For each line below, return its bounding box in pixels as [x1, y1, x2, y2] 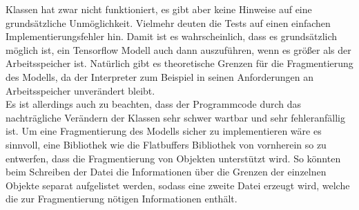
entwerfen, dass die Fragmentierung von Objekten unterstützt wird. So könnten [6, 151, 341, 165]
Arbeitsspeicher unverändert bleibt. [6, 83, 155, 97]
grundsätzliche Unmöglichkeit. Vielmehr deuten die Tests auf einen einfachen [6, 15, 331, 30]
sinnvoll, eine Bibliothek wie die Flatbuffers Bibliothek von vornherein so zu [6, 137, 327, 151]
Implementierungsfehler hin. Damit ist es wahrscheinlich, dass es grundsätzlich [6, 29, 338, 44]
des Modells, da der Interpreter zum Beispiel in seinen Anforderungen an [6, 69, 314, 84]
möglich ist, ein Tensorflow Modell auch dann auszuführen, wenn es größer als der [6, 42, 351, 57]
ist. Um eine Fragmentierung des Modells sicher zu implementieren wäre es [6, 124, 322, 138]
